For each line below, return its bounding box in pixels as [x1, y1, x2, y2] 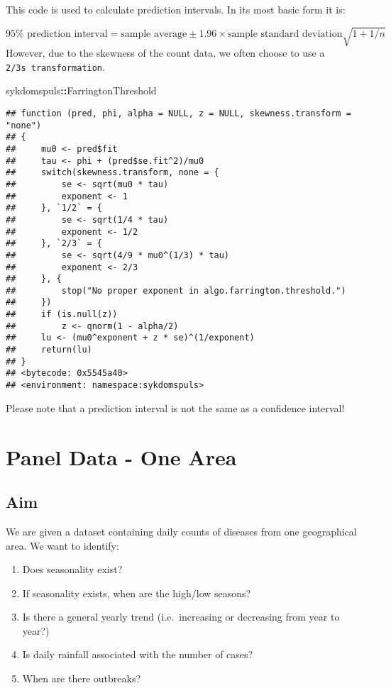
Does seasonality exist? [22, 562, 123, 577]
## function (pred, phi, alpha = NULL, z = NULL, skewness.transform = [6, 108, 351, 118]
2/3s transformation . [6, 59, 105, 74]
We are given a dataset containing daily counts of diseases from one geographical [6, 523, 357, 538]
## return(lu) [6, 345, 92, 355]
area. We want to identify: [6, 538, 119, 553]
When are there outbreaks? [22, 671, 141, 686]
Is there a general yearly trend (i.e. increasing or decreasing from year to [22, 609, 340, 624]
